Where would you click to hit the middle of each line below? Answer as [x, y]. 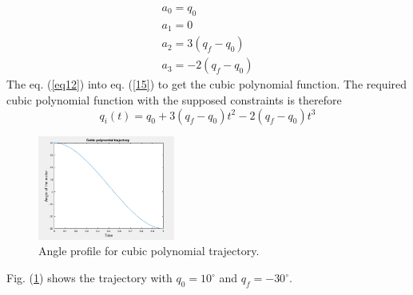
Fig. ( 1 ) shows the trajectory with [89, 278]
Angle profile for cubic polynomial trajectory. [149, 251]
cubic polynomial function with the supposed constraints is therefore [174, 99]
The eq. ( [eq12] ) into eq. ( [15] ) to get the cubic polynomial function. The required [207, 84]
